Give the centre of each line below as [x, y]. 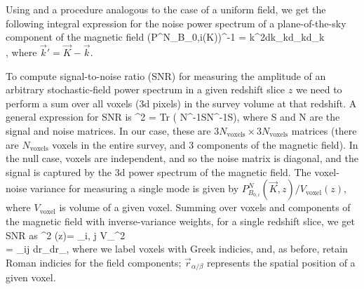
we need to [319, 89]
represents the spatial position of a [281, 262]
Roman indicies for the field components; [94, 262]
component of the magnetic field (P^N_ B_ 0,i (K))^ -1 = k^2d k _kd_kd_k [165, 37]
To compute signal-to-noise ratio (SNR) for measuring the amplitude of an [166, 75]
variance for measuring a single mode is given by [135, 188]
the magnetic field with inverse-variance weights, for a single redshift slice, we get [180, 221]
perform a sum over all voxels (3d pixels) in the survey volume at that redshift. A [181, 103]
